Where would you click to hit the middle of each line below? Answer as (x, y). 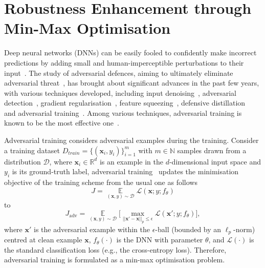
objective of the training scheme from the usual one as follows (101, 182)
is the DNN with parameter (160, 240)
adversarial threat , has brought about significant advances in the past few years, (132, 83)
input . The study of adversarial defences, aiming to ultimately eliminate (119, 73)
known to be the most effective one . (62, 123)
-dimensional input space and (215, 161)
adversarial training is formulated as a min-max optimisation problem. (115, 260)
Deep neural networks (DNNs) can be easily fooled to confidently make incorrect (130, 53)
